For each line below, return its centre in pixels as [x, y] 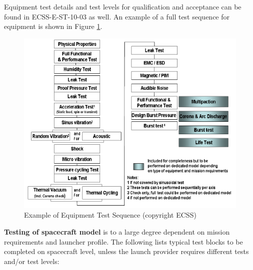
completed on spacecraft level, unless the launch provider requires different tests [126, 251]
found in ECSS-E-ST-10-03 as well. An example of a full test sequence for [117, 16]
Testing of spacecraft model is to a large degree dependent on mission [117, 232]
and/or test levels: [32, 261]
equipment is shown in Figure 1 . [53, 26]
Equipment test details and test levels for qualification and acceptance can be [123, 6]
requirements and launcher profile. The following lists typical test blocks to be [123, 241]
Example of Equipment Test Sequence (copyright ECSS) [110, 215]
